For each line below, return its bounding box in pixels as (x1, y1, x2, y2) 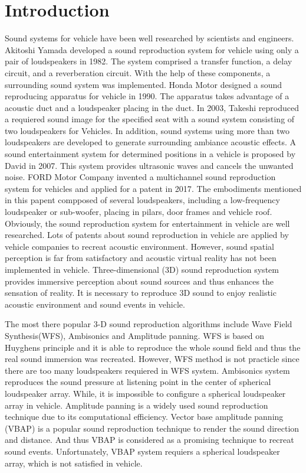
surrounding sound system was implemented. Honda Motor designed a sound (5, 78, 282, 90)
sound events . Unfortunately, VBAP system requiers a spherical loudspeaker (5, 445, 280, 457)
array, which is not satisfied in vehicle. (5, 456, 143, 469)
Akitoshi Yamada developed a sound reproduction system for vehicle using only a (5, 43, 299, 56)
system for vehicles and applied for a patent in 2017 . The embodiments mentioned (5, 182, 302, 194)
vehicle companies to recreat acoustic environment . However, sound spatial (5, 240, 274, 252)
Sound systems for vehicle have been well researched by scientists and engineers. (5, 32, 294, 44)
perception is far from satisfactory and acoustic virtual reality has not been (5, 252, 277, 264)
